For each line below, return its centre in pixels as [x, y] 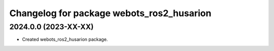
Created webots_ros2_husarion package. [65, 39]
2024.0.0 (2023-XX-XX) [52, 27]
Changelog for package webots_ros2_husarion [110, 13]
